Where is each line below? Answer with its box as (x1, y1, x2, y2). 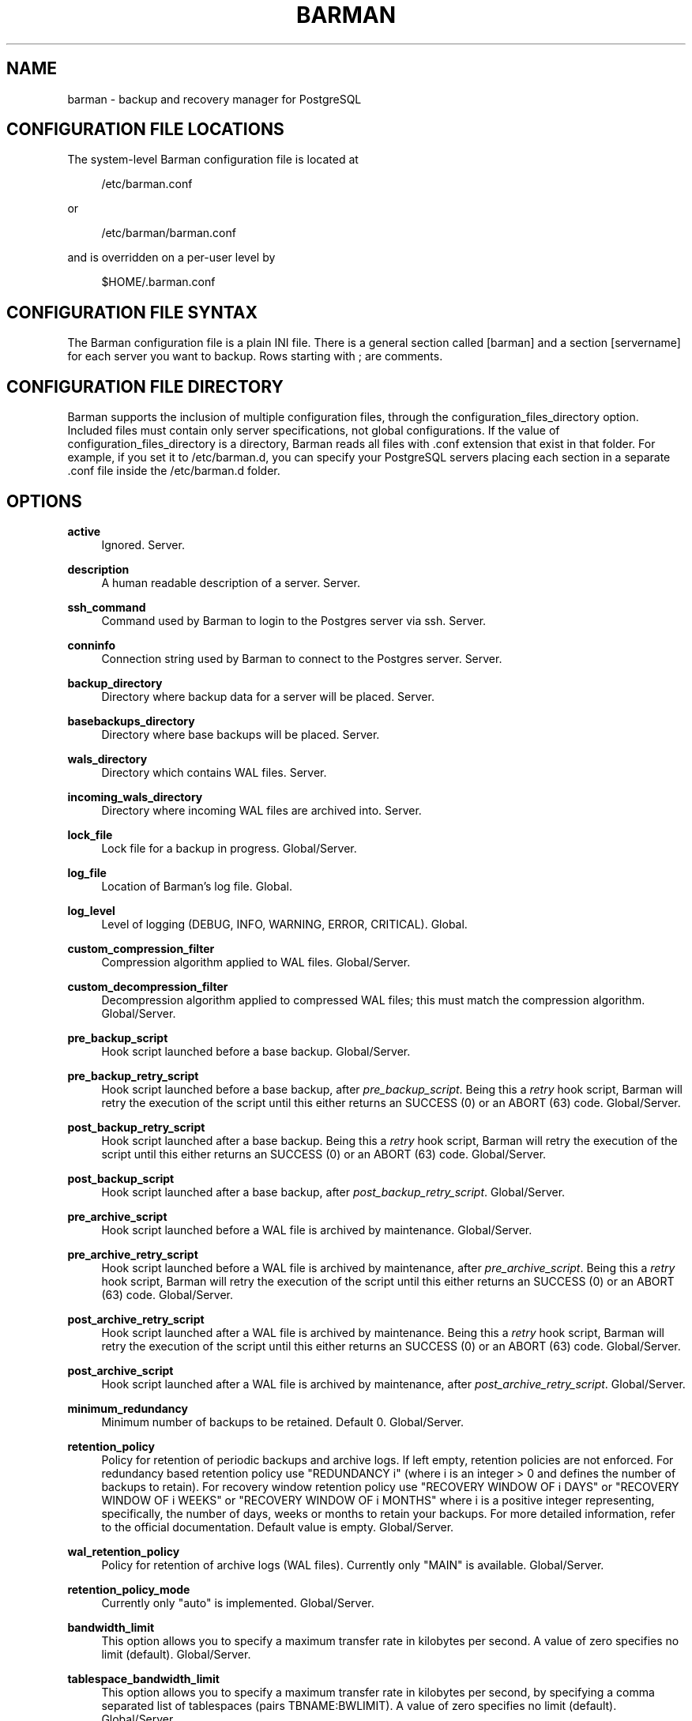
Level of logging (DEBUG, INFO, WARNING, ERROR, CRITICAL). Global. (101, 917, 468, 931)
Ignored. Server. (101, 537, 185, 552)
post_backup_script (67, 1171, 175, 1185)
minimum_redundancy (67, 1401, 188, 1415)
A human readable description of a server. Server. (101, 575, 360, 589)
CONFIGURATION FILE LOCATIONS (6, 119, 284, 140)
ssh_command (67, 600, 146, 614)
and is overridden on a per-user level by (67, 250, 276, 265)
